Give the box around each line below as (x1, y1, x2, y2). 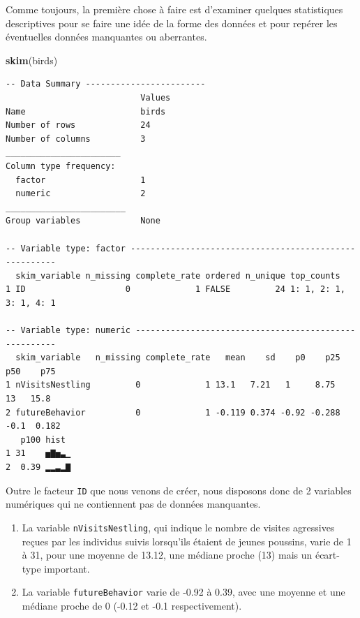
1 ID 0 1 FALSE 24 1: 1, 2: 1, (6, 284, 345, 295)
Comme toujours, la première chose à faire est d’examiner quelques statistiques (6, 2, 343, 16)
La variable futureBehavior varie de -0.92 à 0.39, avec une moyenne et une (22, 584, 345, 599)
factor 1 (15, 175, 146, 185)
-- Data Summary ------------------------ (6, 79, 206, 89)
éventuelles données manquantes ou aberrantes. (6, 29, 207, 44)
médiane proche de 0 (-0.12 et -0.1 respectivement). (22, 598, 242, 612)
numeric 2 (15, 189, 146, 199)
